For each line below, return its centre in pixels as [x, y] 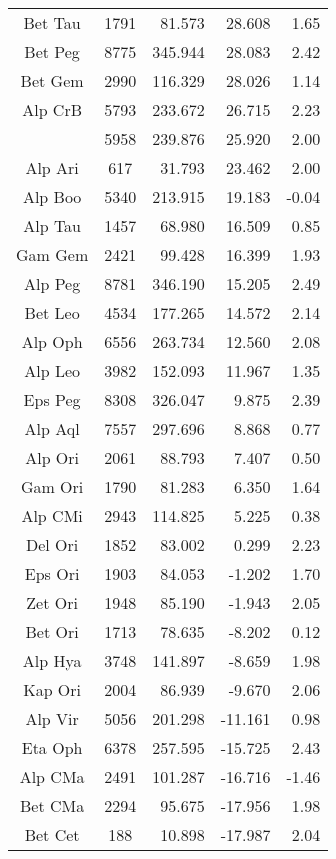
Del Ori [52, 544]
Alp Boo [52, 196]
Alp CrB [52, 109]
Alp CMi [52, 515]
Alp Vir [52, 718]
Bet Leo [52, 312]
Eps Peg [52, 399]
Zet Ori [52, 602]
